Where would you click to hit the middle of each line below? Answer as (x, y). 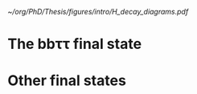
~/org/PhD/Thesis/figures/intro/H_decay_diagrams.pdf (98, 12)
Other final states (67, 81)
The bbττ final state (75, 44)
